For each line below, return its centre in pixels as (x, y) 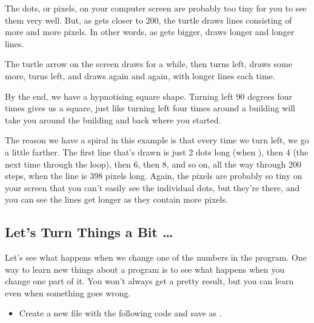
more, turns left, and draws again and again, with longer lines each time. (140, 75)
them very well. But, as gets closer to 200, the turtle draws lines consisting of (149, 20)
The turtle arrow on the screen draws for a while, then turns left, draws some (149, 64)
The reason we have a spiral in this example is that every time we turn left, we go (157, 140)
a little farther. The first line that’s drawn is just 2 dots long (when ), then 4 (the (157, 152)
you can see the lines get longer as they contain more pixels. (116, 199)
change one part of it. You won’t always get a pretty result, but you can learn (149, 281)
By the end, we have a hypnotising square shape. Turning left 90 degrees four (149, 96)
